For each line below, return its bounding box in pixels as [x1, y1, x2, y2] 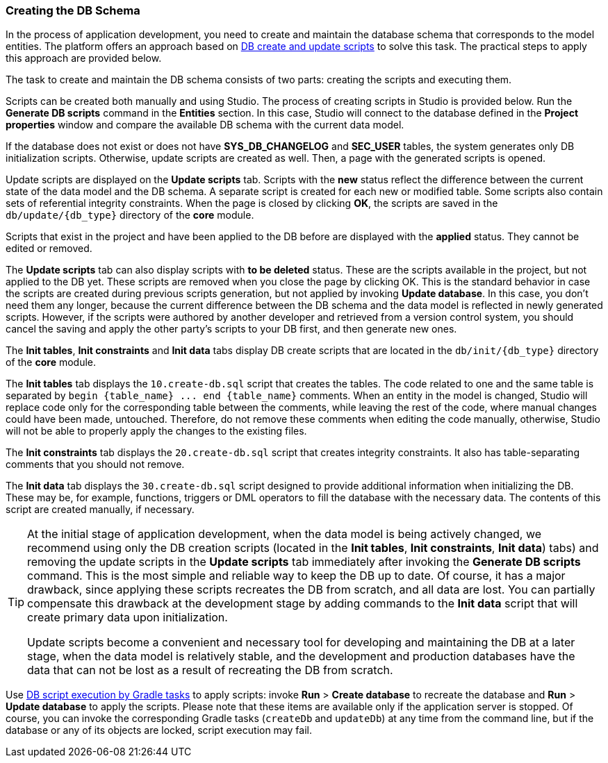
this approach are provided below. [6, 52, 162, 65]
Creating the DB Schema [6, 3, 140, 17]
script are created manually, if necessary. [6, 503, 195, 516]
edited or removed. [6, 242, 92, 255]
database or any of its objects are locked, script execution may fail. [6, 724, 312, 737]
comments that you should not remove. [6, 458, 185, 471]
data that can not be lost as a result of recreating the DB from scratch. [27, 663, 393, 678]
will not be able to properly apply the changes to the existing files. [6, 425, 307, 437]
